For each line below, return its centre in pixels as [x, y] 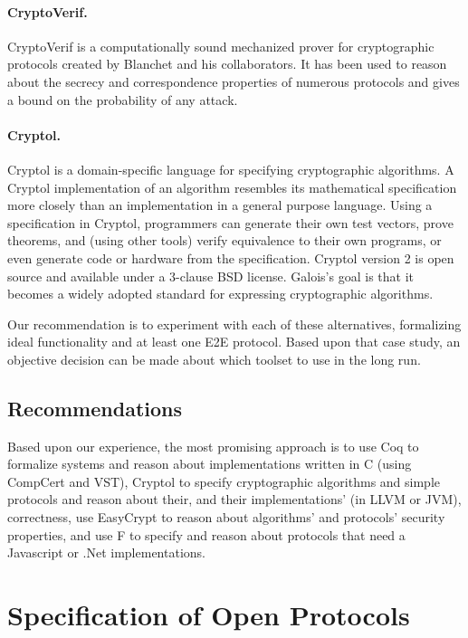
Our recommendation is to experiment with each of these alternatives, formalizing [234, 324]
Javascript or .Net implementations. [106, 552]
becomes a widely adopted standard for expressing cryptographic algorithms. [220, 294]
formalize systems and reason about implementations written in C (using [210, 464]
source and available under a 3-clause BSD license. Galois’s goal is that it [210, 276]
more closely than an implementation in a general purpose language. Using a [220, 205]
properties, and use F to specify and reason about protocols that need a [206, 534]
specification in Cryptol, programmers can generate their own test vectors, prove [230, 222]
